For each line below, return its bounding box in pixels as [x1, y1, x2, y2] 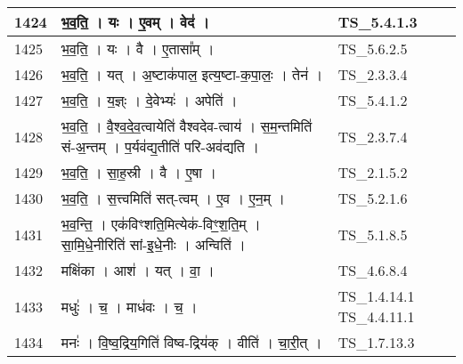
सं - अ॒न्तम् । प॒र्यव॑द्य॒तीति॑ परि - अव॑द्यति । [61, 136, 259, 157]
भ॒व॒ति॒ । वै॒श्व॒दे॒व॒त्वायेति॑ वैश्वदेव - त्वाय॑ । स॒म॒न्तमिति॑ [61, 116, 313, 136]
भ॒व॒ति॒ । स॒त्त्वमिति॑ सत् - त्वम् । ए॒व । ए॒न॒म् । [61, 188, 286, 208]
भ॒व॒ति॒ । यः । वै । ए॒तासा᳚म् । [61, 38, 215, 59]
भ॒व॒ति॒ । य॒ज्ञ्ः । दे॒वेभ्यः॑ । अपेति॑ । [61, 90, 238, 110]
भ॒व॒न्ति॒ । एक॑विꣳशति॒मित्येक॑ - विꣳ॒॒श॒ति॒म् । [61, 214, 261, 234]
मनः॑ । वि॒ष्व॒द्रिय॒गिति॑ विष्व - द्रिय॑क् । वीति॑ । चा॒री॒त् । [61, 332, 322, 352]
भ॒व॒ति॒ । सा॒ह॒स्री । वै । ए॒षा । [61, 162, 217, 182]
